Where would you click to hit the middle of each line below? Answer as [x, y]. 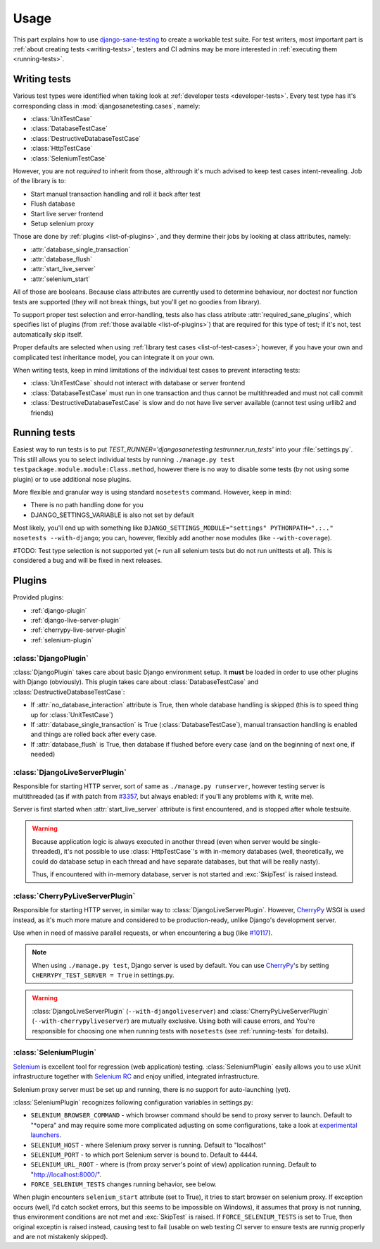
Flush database [53, 204]
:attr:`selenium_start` [61, 279]
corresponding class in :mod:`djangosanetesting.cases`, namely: [107, 106]
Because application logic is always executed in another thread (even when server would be [165, 841]
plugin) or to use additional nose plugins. [72, 479]
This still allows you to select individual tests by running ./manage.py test [124, 459]
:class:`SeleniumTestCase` [69, 158]
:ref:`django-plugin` [59, 610]
